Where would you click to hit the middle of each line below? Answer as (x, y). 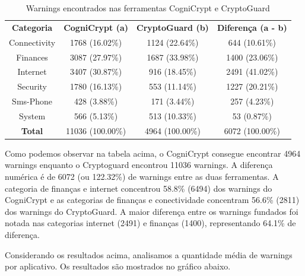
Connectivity (32, 42)
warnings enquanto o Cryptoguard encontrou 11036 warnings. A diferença (139, 165)
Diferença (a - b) (252, 27)
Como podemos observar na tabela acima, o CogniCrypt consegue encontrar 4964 (153, 153)
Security (32, 86)
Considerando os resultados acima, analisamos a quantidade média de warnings (149, 254)
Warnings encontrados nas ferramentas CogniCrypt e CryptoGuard (148, 8)
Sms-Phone (32, 101)
